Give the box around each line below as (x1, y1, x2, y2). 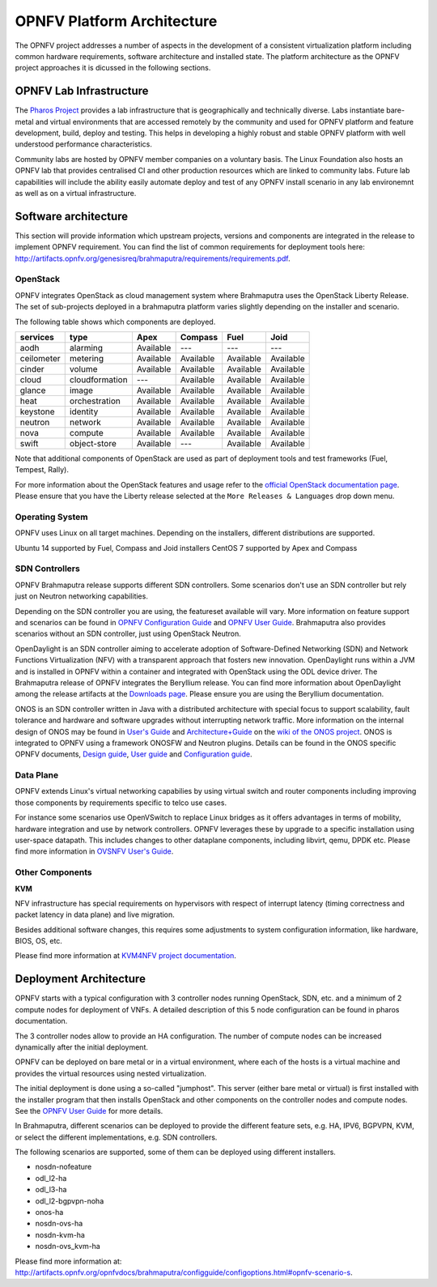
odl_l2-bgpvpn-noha (35, 1195, 104, 1206)
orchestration (69, 395, 121, 407)
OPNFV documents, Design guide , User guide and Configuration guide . (15, 749, 252, 759)
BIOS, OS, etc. (15, 936, 62, 946)
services (19, 331, 54, 343)
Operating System (15, 511, 88, 522)
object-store (69, 437, 117, 449)
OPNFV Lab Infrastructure (15, 84, 149, 98)
